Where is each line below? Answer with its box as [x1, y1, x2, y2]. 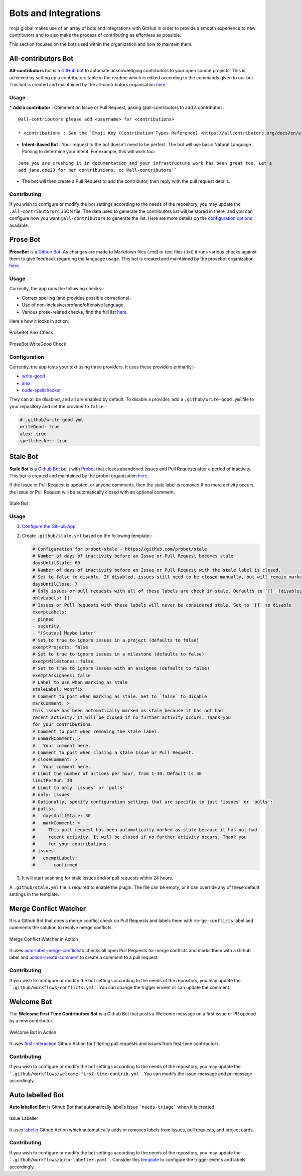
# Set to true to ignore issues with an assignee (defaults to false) [32, 666, 210, 671]
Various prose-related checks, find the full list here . [22, 309, 128, 315]
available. [9, 222, 30, 228]
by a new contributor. [9, 1018, 54, 1024]
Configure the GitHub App [22, 524, 76, 530]
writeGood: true [20, 424, 60, 430]
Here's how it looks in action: [9, 318, 70, 324]
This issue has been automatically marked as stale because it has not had [32, 708, 223, 713]
